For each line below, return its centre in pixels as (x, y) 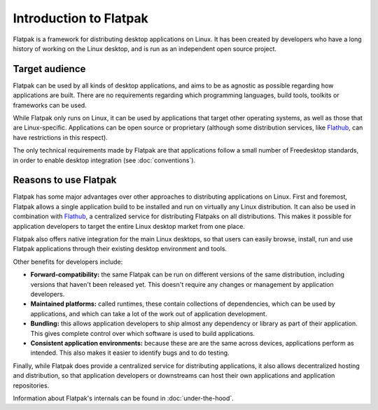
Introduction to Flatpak (80, 18)
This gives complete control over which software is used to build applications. (143, 333)
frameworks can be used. (50, 105)
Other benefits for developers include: (68, 262)
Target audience (49, 69)
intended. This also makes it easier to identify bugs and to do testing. (130, 353)
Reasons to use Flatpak (65, 180)
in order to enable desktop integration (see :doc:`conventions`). (104, 160)
